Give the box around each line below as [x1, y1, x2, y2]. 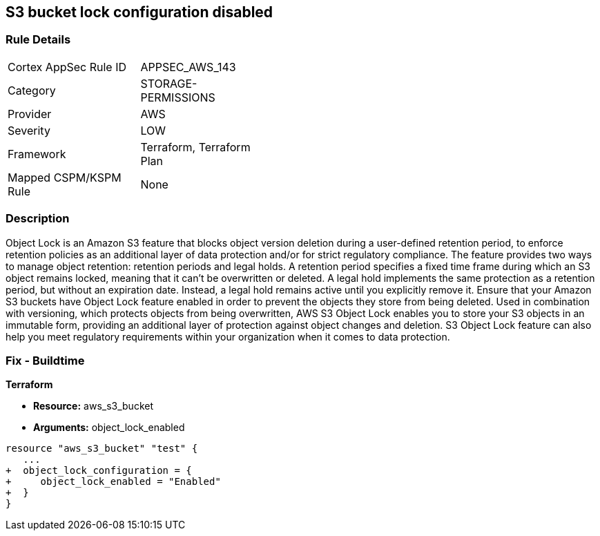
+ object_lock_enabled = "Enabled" [6, 476, 221, 488]
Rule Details [6, 32, 71, 47]
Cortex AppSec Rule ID [8, 59, 127, 74]
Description [6, 211, 70, 226]
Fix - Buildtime [6, 353, 85, 367]
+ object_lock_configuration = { [6, 465, 192, 477]
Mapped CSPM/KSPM [8, 170, 122, 184]
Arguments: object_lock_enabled [33, 421, 185, 434]
